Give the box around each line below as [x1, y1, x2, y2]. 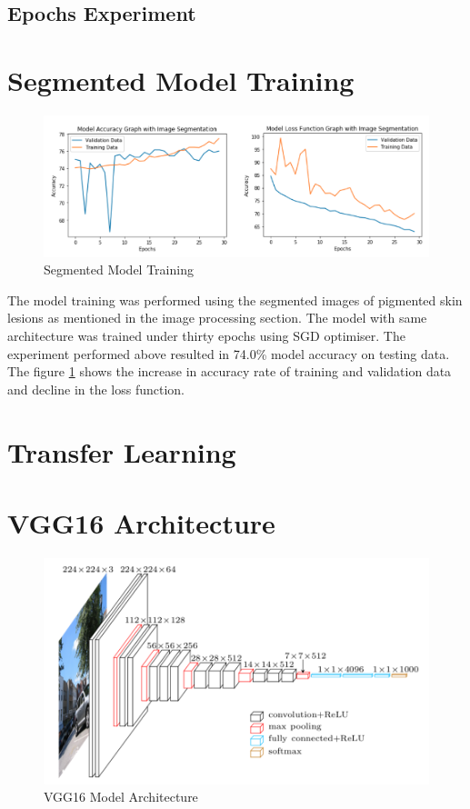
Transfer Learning [7, 433, 236, 470]
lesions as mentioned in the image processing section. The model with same [7, 308, 427, 327]
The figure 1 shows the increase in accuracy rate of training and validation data [7, 362, 452, 381]
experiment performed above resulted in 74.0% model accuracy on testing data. [7, 344, 450, 363]
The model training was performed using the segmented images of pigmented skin [7, 290, 463, 309]
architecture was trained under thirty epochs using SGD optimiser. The [7, 326, 405, 345]
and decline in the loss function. [7, 379, 185, 398]
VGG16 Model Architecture [44, 787, 198, 806]
